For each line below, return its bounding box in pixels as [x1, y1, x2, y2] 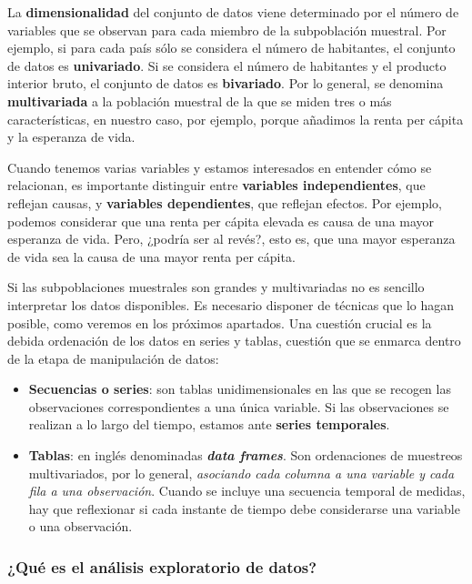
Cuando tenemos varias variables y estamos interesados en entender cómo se [7, 157, 432, 176]
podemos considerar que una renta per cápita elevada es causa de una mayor [7, 211, 435, 230]
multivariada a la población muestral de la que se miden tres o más [7, 91, 392, 110]
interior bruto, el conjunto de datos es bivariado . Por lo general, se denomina [7, 74, 444, 93]
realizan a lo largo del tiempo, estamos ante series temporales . [28, 415, 390, 434]
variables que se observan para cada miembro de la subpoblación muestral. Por [7, 20, 447, 39]
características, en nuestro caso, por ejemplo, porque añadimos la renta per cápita [7, 109, 464, 128]
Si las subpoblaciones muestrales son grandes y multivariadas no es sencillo [7, 277, 425, 297]
